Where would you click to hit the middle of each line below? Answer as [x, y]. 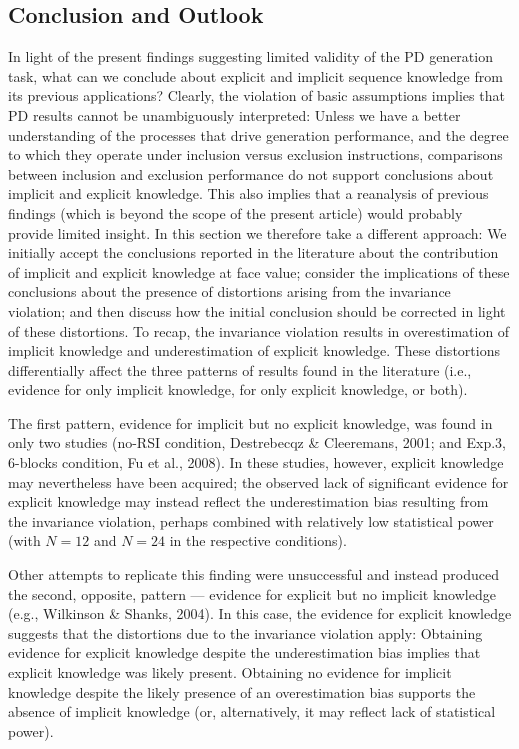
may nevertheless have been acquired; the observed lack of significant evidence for [258, 481]
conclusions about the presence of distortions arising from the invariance [229, 291]
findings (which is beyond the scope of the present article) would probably [235, 212]
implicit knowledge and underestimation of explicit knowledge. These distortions [254, 350]
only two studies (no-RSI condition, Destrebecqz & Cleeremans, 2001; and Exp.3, [257, 442]
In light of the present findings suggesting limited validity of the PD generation [250, 56]
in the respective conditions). [258, 540]
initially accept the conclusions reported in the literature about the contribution [253, 252]
